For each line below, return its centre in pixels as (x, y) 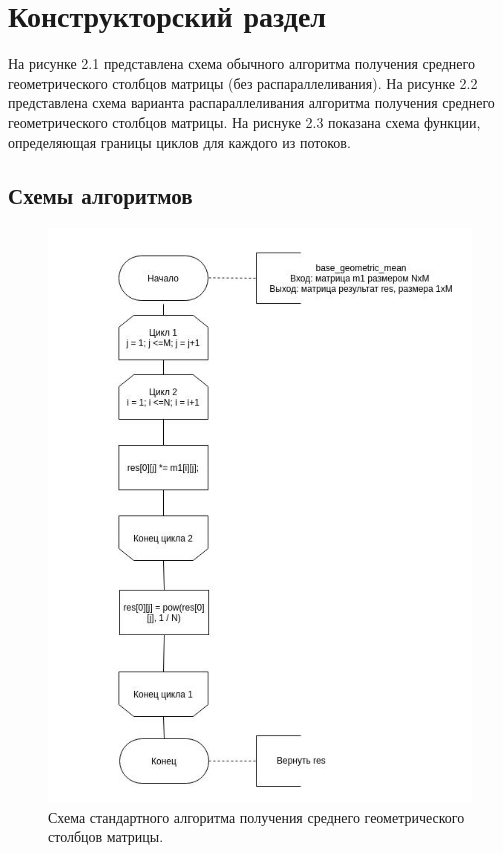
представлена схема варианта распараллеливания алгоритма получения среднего (251, 102)
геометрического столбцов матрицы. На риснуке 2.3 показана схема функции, (244, 121)
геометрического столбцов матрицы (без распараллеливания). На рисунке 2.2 (243, 82)
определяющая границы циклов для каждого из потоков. (179, 141)
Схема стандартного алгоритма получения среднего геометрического (256, 816)
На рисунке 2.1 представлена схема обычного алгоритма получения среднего (241, 63)
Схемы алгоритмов (100, 195)
